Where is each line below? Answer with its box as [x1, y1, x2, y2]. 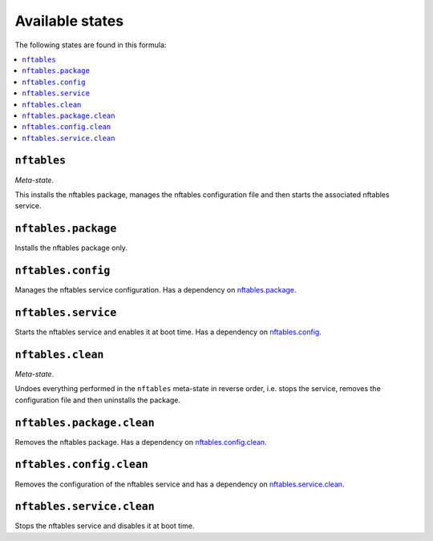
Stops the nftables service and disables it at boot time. [14, 521, 195, 531]
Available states [14, 12, 124, 30]
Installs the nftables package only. [14, 243, 128, 252]
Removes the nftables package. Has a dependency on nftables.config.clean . [14, 437, 268, 446]
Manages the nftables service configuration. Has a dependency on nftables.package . [14, 285, 297, 295]
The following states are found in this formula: [14, 40, 167, 50]
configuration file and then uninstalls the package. [14, 395, 180, 405]
